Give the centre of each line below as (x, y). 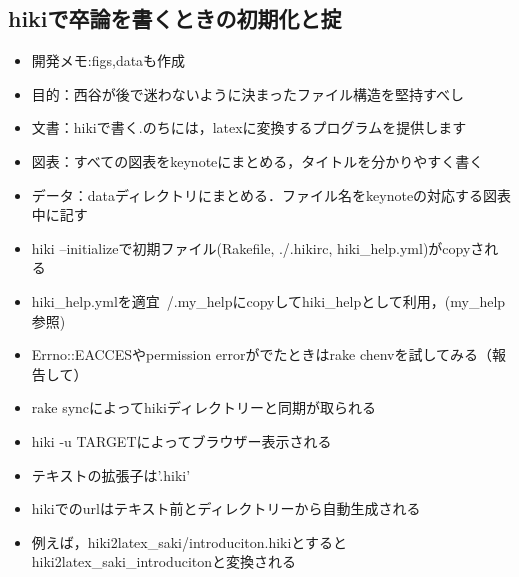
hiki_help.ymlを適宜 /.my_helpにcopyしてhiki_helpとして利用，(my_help (268, 300)
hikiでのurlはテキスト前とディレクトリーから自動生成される (226, 508)
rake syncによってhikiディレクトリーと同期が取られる (203, 407)
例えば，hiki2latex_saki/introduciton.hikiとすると (189, 541)
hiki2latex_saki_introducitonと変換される (164, 561)
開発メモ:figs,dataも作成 (108, 60)
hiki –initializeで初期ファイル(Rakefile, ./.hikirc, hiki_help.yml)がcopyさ (258, 247)
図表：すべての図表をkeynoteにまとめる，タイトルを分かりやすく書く (257, 160)
